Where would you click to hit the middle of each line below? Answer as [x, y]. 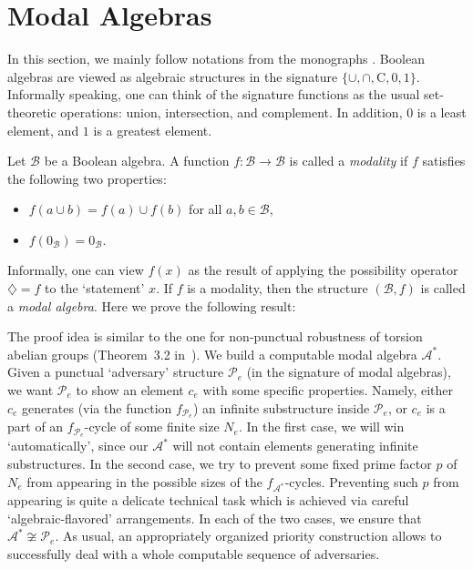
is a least [442, 112]
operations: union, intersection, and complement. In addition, [231, 112]
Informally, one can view [76, 270]
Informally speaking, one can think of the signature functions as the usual [214, 94]
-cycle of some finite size [152, 427]
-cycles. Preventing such [351, 481]
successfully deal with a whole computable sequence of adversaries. [194, 554]
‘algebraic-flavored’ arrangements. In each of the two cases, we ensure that [215, 518]
